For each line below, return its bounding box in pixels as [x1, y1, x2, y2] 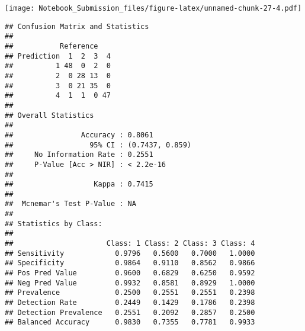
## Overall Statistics [5, 111, 94, 120]
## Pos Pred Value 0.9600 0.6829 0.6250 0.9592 [5, 269, 255, 278]
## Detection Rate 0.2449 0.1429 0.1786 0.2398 [5, 298, 255, 307]
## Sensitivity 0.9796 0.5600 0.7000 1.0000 [5, 249, 255, 258]
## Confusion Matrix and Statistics [5, 22, 149, 31]
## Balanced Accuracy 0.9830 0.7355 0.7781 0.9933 [5, 318, 255, 327]
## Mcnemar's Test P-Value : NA [5, 200, 136, 208]
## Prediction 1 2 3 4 [5, 52, 111, 60]
